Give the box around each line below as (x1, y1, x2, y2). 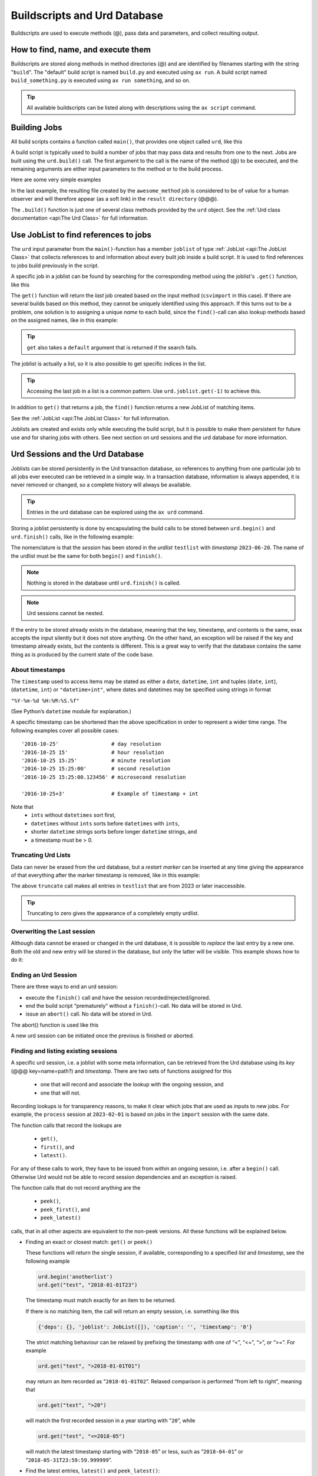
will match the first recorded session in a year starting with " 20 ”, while (25, 1417, 196, 1424)
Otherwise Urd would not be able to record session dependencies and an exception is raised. (11, 1173, 237, 1180)
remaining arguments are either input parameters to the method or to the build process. (11, 165, 223, 172)
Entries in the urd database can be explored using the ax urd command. (26, 508, 204, 516)
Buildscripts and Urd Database (11, 9, 164, 22)
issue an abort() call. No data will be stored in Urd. (25, 1010, 153, 1018)
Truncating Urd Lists (11, 851, 71, 859)
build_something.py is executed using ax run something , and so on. (11, 77, 191, 84)
